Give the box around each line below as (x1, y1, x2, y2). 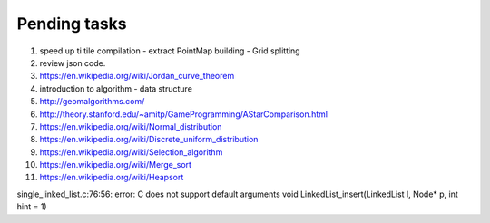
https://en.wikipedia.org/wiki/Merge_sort (39, 160, 192, 170)
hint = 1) (16, 201, 47, 212)
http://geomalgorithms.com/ (39, 96, 145, 107)
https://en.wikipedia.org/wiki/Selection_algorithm (39, 146, 223, 158)
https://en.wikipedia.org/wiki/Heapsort (39, 172, 184, 183)
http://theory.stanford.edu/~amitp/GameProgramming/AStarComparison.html (39, 109, 328, 120)
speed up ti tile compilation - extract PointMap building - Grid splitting (39, 45, 300, 56)
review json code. (39, 57, 106, 68)
